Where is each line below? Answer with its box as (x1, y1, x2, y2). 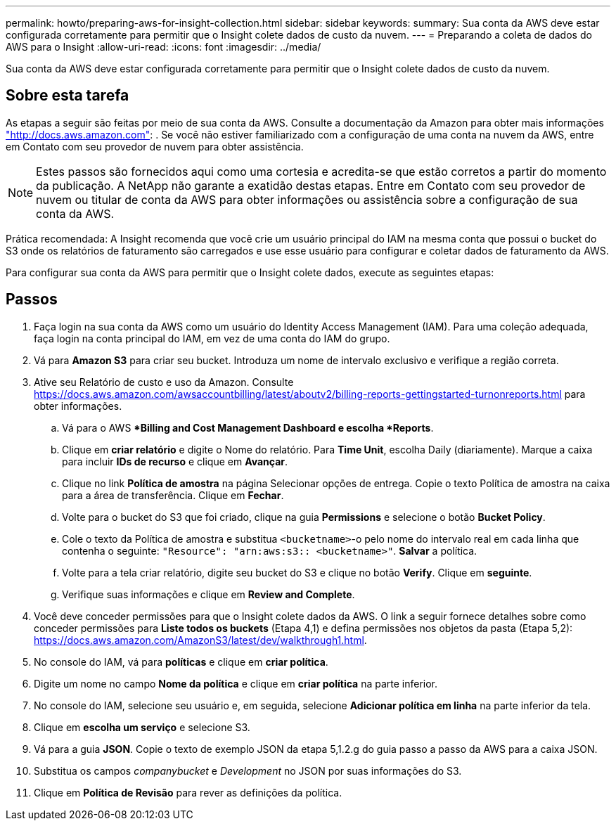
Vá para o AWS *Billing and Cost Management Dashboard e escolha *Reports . (62, 421, 434, 434)
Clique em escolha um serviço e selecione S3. (34, 721, 250, 733)
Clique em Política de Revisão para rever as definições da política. (34, 786, 342, 799)
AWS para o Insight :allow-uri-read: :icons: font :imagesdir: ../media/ (6, 41, 321, 53)
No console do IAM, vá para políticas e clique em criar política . (34, 655, 328, 668)
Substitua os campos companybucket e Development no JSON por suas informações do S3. (34, 764, 462, 777)
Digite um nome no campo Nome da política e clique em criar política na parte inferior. (34, 677, 438, 690)
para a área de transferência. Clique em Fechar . (62, 489, 284, 501)
